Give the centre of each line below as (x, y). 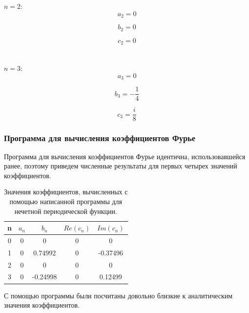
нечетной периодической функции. (66, 211)
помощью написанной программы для (66, 201)
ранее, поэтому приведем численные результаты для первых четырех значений (121, 166)
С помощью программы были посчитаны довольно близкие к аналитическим (118, 295)
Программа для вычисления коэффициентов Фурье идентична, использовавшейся (125, 156)
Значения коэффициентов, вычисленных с (66, 192)
